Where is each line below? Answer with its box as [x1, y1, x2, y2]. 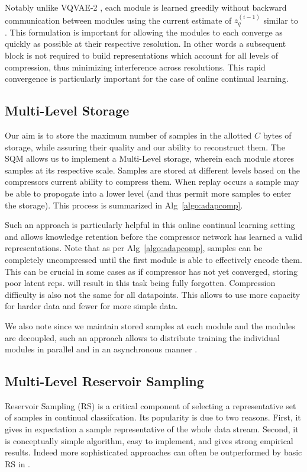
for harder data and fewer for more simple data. [5, 300, 178, 312]
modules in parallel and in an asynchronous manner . [5, 343, 198, 355]
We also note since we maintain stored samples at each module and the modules [5, 319, 295, 332]
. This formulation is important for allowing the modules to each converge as [5, 25, 283, 38]
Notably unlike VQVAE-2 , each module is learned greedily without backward [5, 1, 287, 13]
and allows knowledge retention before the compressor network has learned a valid [5, 230, 302, 242]
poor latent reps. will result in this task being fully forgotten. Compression [5, 277, 276, 289]
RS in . [5, 457, 30, 470]
